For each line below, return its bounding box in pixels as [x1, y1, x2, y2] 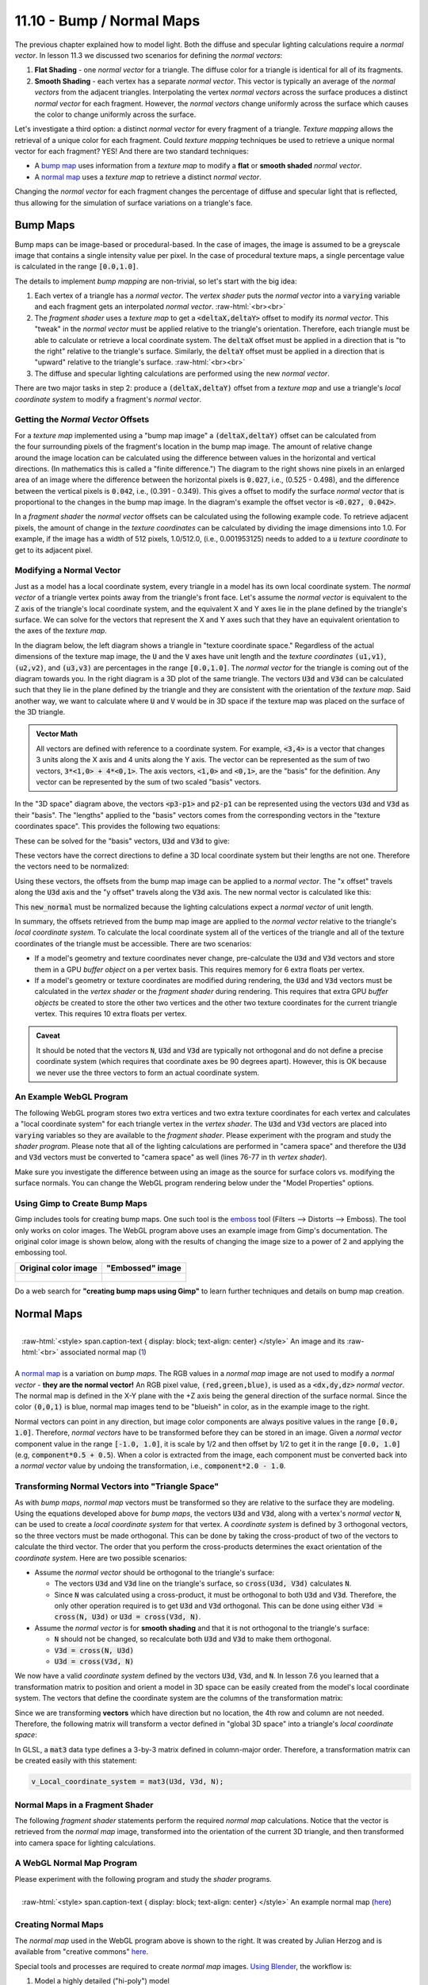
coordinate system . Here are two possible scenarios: [14, 1553, 188, 1563]
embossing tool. [14, 1247, 67, 1258]
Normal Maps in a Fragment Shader [14, 1799, 154, 1810]
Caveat [36, 1031, 61, 1040]
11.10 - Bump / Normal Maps [14, 12, 201, 29]
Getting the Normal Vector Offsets [14, 414, 150, 425]
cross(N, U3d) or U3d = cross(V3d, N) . [54, 1612, 201, 1621]
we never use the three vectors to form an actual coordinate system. [36, 1068, 260, 1077]
